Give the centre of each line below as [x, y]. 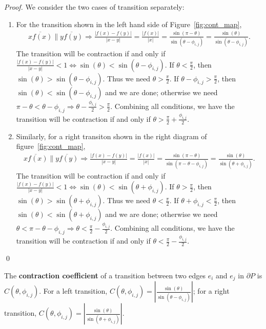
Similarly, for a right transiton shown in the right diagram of [111, 136]
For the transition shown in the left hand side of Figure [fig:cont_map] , [129, 24]
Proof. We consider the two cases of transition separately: [94, 7]
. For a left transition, [73, 291]
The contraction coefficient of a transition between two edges [105, 275]
